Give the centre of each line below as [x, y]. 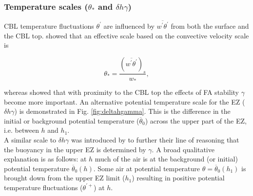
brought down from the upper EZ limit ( [65, 178]
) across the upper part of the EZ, [196, 120]
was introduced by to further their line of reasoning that [155, 139]
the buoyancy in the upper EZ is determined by [75, 149]
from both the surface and [210, 26]
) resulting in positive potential [178, 178]
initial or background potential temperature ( [72, 120]
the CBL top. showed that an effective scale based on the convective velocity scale [126, 35]
